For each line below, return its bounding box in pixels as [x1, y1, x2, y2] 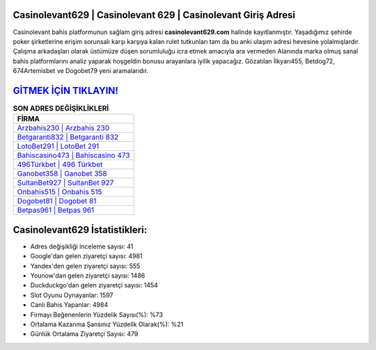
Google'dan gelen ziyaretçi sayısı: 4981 [30, 252, 143, 260]
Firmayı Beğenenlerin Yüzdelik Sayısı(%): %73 [30, 310, 164, 319]
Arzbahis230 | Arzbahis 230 [17, 123, 110, 133]
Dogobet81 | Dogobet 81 [17, 196, 97, 206]
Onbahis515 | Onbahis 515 [17, 187, 102, 197]
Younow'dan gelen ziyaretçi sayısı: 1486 [30, 271, 146, 280]
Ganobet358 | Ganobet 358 [17, 169, 107, 179]
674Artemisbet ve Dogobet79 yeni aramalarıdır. [13, 67, 149, 75]
